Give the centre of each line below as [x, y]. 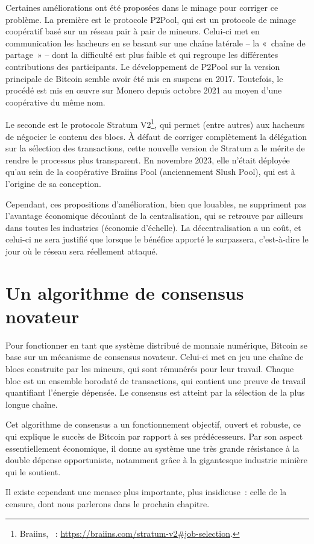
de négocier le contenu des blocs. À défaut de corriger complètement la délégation [156, 136]
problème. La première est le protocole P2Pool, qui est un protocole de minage [151, 19]
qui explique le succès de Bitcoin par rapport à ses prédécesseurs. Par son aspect [154, 436]
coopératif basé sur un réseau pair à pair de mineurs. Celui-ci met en [133, 31]
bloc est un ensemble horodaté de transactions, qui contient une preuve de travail [156, 380]
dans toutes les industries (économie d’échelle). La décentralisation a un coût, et [153, 227]
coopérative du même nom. [55, 102]
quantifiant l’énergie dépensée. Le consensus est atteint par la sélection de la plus [155, 392]
